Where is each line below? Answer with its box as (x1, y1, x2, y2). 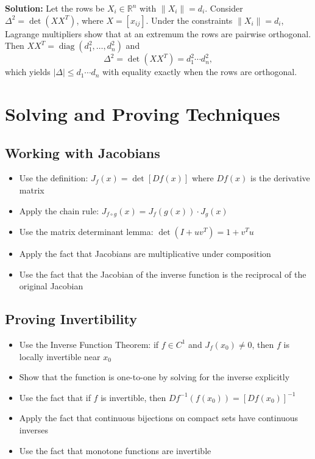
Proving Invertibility (5, 309, 137, 328)
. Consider (205, 2, 243, 14)
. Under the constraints (146, 13, 233, 26)
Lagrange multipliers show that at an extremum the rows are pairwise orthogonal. (5, 27, 311, 40)
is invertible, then (101, 391, 166, 403)
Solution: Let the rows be (5, 2, 105, 14)
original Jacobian (19, 280, 83, 292)
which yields (5, 65, 51, 78)
